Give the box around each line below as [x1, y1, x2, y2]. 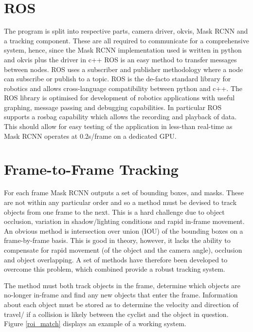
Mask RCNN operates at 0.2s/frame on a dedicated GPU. [4, 130, 177, 141]
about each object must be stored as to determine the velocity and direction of [4, 299, 238, 309]
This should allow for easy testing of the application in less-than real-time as [4, 121, 233, 131]
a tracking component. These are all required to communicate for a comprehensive [4, 35, 249, 45]
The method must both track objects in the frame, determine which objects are [4, 280, 241, 290]
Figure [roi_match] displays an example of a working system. [4, 318, 186, 329]
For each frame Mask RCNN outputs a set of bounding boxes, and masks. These [4, 187, 244, 198]
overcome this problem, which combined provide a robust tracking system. [4, 264, 225, 274]
